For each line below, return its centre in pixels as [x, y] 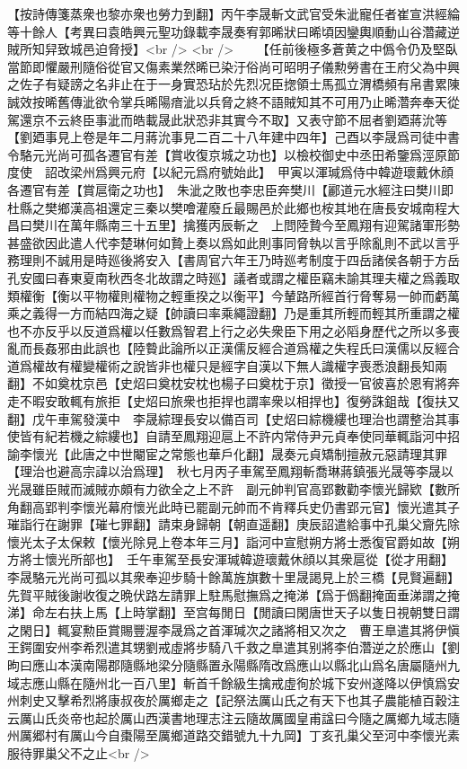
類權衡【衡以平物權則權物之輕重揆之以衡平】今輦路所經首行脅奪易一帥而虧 [227, 295]
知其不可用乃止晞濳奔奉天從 [378, 101]
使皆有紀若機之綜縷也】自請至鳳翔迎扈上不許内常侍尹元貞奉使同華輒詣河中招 [233, 436]
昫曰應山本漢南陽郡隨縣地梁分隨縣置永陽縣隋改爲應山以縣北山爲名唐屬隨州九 [233, 664]
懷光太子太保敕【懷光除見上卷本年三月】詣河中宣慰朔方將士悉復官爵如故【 [227, 541]
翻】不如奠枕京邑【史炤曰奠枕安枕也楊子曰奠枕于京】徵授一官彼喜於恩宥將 [227, 383]
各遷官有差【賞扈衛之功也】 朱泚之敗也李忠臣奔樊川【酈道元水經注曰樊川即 [230, 189]
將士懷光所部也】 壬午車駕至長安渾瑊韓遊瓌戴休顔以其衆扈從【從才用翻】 [236, 559]
